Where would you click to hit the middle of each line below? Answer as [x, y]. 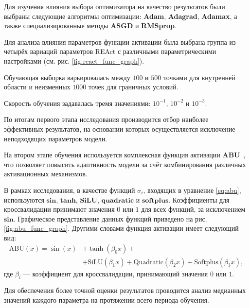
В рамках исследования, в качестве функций [70, 190]
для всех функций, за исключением [193, 209]
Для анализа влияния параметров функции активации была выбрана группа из [120, 42]
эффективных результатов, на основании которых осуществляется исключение [120, 128]
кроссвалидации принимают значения [59, 209]
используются [24, 199]
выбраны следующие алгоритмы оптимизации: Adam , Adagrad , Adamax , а [121, 16]
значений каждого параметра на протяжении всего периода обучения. [107, 299]
